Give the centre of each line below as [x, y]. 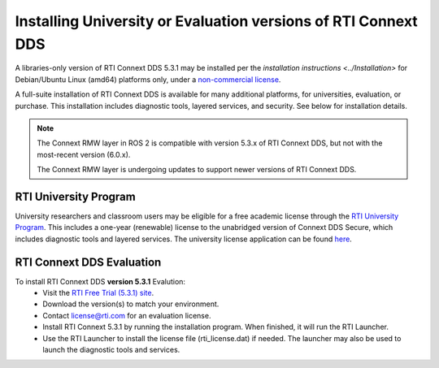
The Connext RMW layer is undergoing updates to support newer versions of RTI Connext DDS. [197, 170]
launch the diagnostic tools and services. [111, 350]
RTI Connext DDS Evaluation [88, 262]
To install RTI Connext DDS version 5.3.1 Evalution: [100, 281]
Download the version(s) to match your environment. [131, 304]
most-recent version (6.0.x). [84, 154]
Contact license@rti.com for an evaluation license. [127, 315]
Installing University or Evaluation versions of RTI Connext [216, 21]
